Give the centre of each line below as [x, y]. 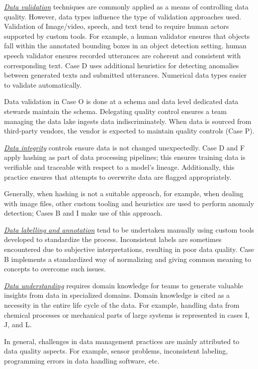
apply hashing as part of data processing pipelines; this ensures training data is [125, 157]
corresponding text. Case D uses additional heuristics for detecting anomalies [122, 65]
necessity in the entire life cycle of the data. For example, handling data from [122, 305]
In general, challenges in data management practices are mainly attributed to [122, 341]
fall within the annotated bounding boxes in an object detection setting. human [125, 46]
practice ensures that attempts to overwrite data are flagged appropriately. [118, 177]
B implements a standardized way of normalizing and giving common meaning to [128, 259]
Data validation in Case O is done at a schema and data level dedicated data [121, 101]
